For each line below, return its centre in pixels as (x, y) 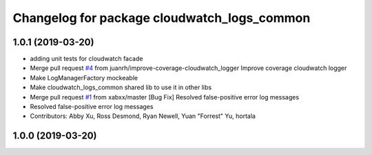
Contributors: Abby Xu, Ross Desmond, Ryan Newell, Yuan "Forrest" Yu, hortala (143, 116)
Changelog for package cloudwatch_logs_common (162, 18)
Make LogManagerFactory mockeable (84, 77)
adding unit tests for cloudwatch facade (86, 59)
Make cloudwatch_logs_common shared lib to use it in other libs (121, 87)
